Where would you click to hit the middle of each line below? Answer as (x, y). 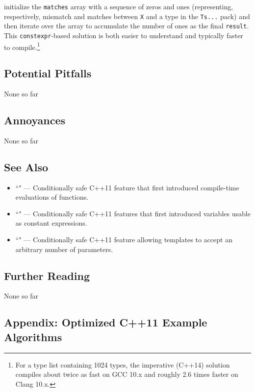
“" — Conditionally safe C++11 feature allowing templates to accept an (124, 240)
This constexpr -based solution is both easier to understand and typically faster (124, 35)
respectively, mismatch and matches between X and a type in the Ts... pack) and (127, 16)
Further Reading (47, 275)
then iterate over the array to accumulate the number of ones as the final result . (127, 26)
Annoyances (35, 120)
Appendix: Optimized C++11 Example (106, 322)
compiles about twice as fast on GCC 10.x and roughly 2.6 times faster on (127, 374)
